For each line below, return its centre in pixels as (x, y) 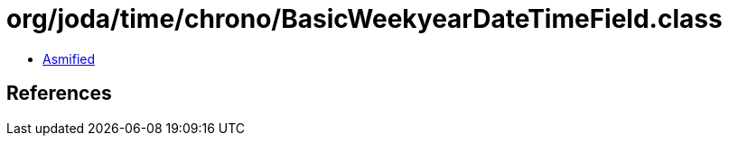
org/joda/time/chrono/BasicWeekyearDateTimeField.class (364, 19)
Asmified (69, 58)
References (59, 94)
